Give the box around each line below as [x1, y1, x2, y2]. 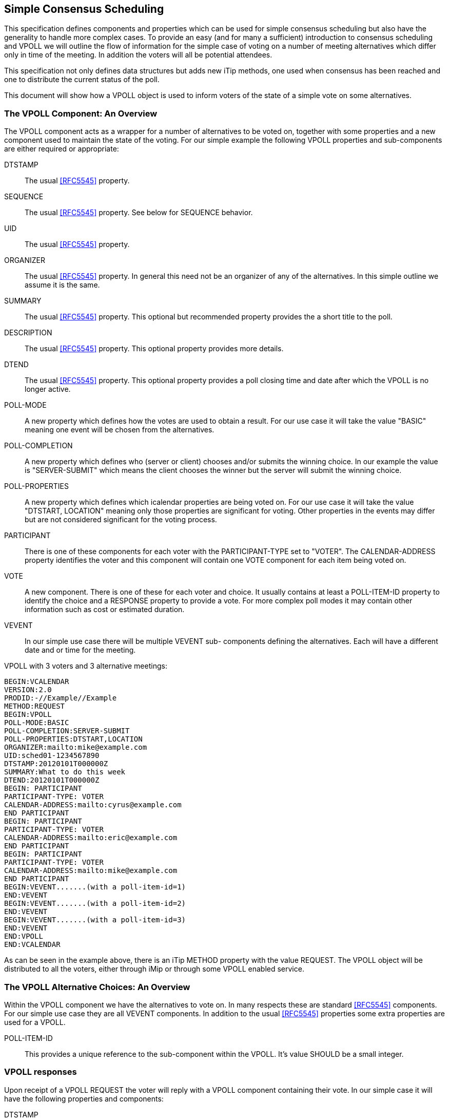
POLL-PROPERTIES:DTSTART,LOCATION [4, 735, 143, 744]
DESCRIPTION [4, 328, 52, 337]
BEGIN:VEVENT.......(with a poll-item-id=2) [4, 899, 186, 908]
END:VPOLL [4, 932, 43, 941]
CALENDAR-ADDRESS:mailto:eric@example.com [4, 833, 178, 842]
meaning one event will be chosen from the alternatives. [25, 425, 214, 434]
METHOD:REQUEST [4, 702, 65, 711]
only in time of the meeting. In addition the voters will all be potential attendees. [4, 50, 272, 60]
